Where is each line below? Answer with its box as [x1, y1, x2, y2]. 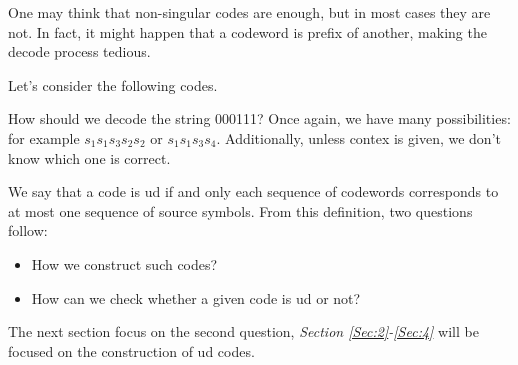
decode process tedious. [8, 41, 151, 62]
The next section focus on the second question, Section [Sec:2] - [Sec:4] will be [8, 321, 479, 342]
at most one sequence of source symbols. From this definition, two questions [8, 200, 473, 221]
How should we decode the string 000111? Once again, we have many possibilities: [8, 108, 511, 129]
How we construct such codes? [31, 253, 218, 274]
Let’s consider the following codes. [8, 74, 218, 95]
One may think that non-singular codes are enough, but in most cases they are [8, 2, 491, 22]
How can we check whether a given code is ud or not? [31, 287, 361, 308]
